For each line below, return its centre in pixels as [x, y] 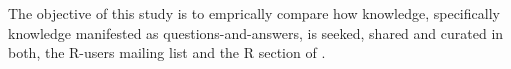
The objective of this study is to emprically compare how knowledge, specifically [254, 13]
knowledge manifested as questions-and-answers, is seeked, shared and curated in [256, 32]
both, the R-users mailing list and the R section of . [167, 52]
